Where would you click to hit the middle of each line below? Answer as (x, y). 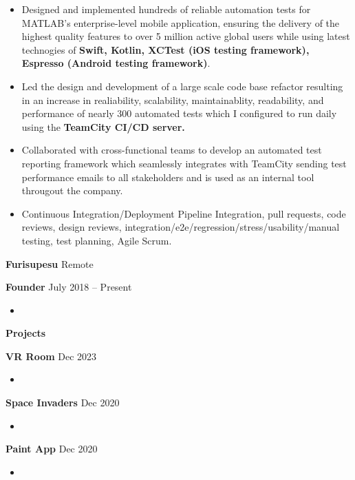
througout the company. (72, 190)
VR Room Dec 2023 (51, 356)
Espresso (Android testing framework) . (116, 63)
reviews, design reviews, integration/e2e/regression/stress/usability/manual (181, 227)
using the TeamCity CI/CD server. (103, 126)
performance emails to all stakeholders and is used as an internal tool (168, 177)
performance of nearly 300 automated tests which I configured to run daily (179, 113)
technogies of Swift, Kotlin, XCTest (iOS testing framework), (165, 49)
